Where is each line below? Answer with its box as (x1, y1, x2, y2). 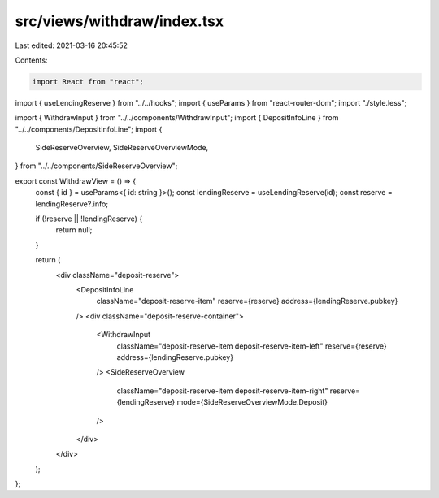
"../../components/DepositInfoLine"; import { (15, 124, 163, 134)
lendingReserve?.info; (35, 199, 109, 209)
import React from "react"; (32, 77, 144, 86)
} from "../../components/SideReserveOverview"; (15, 161, 178, 171)
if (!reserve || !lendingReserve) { (35, 214, 143, 223)
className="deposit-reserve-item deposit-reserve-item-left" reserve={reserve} (116, 341, 388, 351)
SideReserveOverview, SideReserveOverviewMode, (35, 143, 209, 153)
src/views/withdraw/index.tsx (15, 12, 224, 30)
